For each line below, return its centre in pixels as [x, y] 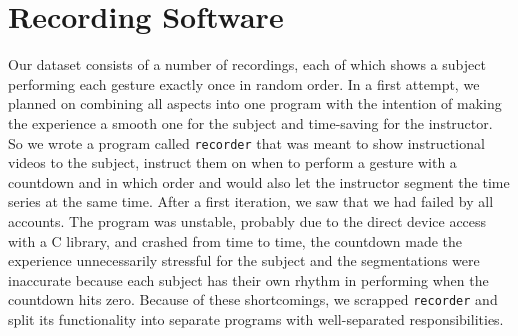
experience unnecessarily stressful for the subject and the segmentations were [244, 260]
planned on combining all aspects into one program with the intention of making [255, 103]
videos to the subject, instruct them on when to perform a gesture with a [232, 162]
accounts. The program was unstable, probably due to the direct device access [247, 220]
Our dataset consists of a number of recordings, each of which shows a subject [247, 64]
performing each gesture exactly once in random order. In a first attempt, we [244, 83]
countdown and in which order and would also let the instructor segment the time [259, 181]
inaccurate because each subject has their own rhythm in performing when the [248, 279]
